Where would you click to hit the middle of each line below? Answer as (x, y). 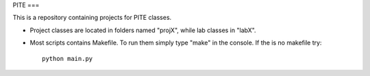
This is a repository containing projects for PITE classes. (92, 18)
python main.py (67, 59)
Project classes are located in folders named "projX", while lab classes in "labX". (143, 30)
